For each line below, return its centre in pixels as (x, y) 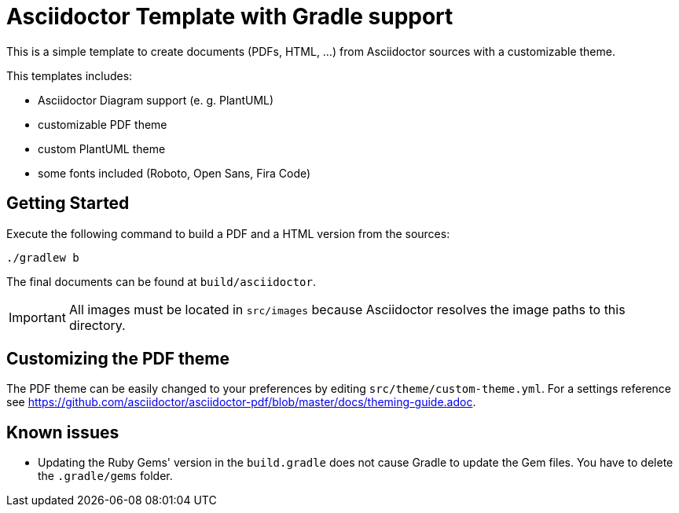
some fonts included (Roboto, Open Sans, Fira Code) (174, 173)
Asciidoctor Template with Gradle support (230, 16)
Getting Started (68, 203)
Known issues (63, 432)
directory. (97, 325)
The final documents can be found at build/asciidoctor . (161, 281)
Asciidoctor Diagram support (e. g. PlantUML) (156, 100)
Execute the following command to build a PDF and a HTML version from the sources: (228, 233)
